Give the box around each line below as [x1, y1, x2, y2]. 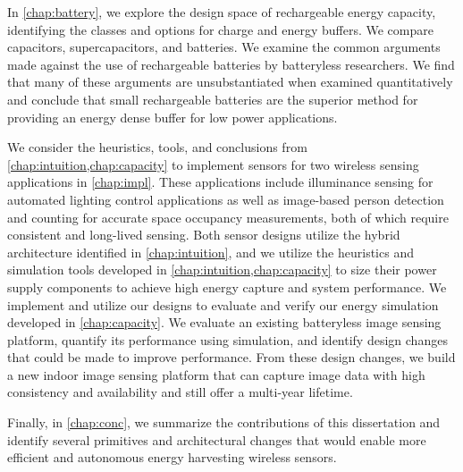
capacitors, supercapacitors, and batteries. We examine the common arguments [7, 38, 441, 56]
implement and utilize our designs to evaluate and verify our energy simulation [7, 295, 439, 314]
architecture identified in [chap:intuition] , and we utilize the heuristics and [7, 242, 414, 261]
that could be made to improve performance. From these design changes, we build [7, 348, 456, 367]
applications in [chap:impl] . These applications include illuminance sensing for [7, 173, 434, 191]
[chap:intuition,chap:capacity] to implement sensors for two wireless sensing [7, 155, 419, 173]
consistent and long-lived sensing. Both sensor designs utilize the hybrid [7, 225, 400, 244]
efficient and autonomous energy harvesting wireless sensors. [7, 448, 337, 467]
